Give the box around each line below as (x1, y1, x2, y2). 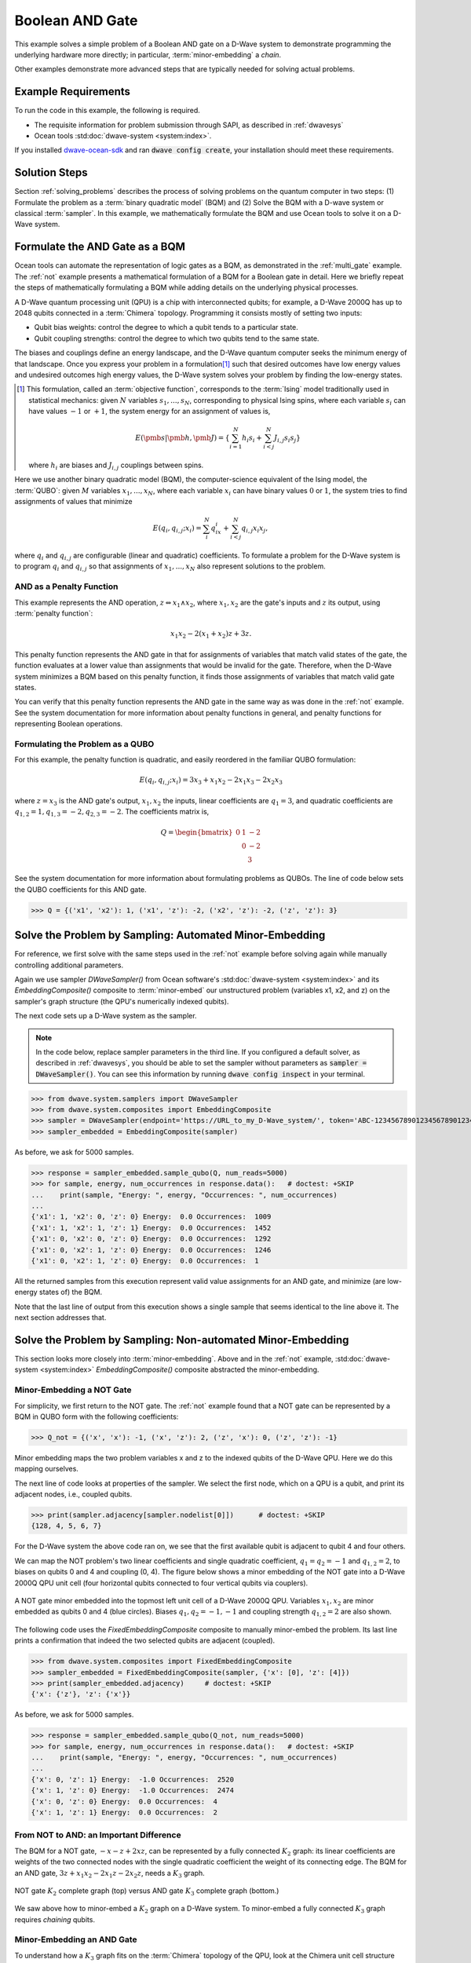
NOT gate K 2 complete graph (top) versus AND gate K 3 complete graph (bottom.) (14, 1885, 279, 1897)
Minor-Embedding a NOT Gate (14, 1384, 133, 1395)
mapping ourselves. (14, 1464, 78, 1474)
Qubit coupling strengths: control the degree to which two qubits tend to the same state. (34, 334, 319, 343)
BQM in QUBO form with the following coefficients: (14, 1412, 179, 1421)
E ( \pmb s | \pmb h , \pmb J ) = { (134, 433, 231, 443)
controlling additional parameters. (14, 960, 124, 970)
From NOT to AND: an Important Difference (14, 1830, 181, 1841)
